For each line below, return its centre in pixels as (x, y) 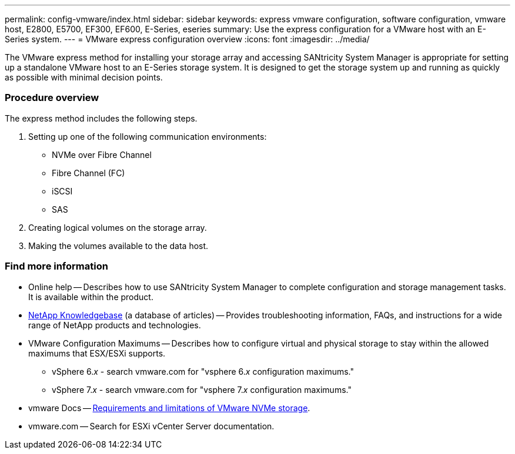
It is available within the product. (91, 297)
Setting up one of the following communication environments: (148, 136)
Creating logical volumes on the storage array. (118, 227)
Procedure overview (52, 98)
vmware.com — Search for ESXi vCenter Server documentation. (151, 426)
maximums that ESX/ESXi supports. (97, 353)
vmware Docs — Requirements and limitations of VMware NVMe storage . (169, 408)
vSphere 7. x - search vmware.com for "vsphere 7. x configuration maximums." (202, 389)
